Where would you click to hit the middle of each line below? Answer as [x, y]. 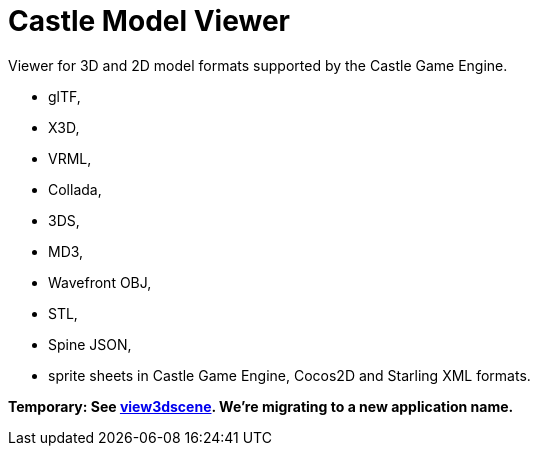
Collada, [75, 189]
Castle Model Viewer [149, 21]
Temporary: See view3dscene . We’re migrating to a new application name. [261, 406]
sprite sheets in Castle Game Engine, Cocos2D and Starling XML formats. [289, 375]
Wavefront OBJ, [100, 282]
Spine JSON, [90, 344]
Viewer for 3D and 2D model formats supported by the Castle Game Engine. [258, 65]
